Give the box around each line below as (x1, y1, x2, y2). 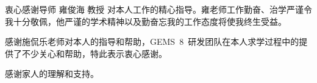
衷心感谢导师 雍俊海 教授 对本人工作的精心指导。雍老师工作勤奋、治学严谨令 (5, 3, 312, 15)
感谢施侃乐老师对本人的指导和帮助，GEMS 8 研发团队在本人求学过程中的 (5, 35, 299, 48)
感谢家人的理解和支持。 (5, 67, 99, 80)
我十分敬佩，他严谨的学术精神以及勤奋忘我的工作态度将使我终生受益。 (5, 15, 287, 27)
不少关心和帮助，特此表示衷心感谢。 (21, 47, 167, 59)
